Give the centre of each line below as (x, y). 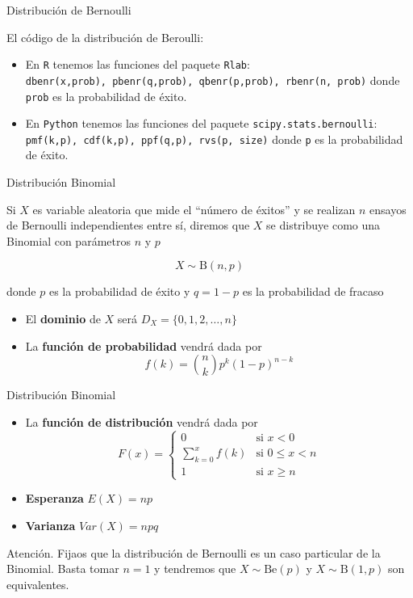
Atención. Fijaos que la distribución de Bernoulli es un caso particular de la (194, 552)
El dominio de (63, 319)
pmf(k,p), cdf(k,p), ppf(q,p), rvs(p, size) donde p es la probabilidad (214, 139)
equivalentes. (38, 584)
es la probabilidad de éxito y (119, 291)
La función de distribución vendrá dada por (142, 421)
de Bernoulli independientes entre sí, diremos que (128, 225)
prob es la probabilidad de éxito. (106, 96)
